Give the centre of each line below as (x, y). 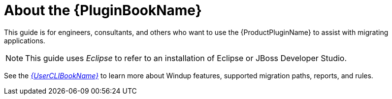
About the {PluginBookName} (103, 10)
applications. (25, 40)
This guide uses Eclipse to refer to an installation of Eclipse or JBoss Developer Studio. (186, 58)
